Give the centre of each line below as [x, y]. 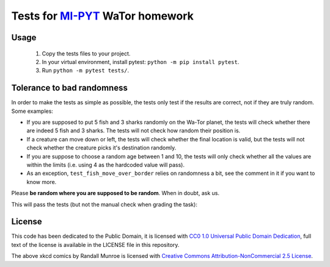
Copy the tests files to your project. [86, 53]
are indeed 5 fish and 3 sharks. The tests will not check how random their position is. [134, 130]
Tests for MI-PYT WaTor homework [102, 16]
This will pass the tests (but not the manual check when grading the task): [105, 204]
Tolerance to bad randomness [69, 88]
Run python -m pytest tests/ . [86, 71]
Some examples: [32, 111]
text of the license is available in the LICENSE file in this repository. [95, 244]
